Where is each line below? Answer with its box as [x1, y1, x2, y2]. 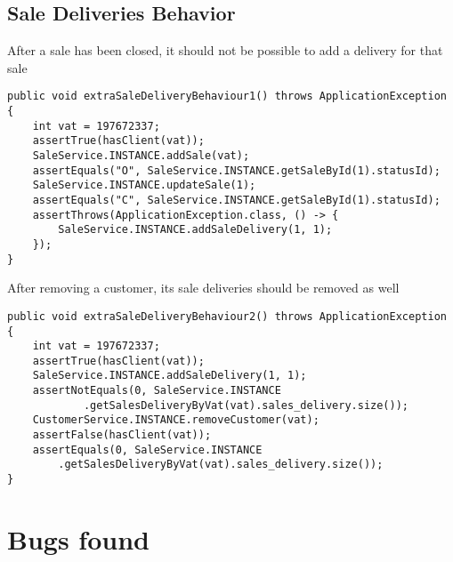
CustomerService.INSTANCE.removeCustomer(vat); [32, 413, 320, 427]
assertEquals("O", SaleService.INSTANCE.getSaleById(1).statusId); [32, 164, 441, 177]
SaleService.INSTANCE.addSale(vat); [32, 149, 250, 163]
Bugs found [7, 520, 150, 557]
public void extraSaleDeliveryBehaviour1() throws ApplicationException [7, 90, 447, 103]
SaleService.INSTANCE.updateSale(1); [32, 179, 256, 192]
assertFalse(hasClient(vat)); [32, 429, 212, 442]
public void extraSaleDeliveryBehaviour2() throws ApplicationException [7, 309, 447, 323]
